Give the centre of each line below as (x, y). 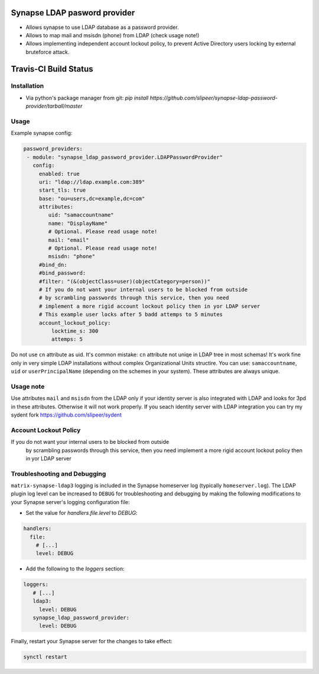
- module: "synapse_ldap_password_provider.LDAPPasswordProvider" (125, 157)
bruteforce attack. (48, 52)
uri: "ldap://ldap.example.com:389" (92, 182)
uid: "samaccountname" (81, 215)
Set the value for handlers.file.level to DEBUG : (82, 513)
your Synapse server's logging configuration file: (70, 502)
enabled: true (59, 174)
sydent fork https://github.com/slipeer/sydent (66, 415)
